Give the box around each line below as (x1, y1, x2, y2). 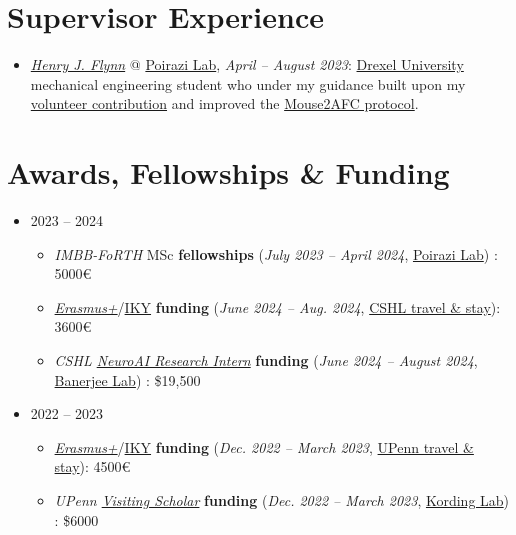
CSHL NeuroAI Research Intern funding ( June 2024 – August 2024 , (54, 350, 478, 370)
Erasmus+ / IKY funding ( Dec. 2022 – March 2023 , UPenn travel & (54, 436, 474, 457)
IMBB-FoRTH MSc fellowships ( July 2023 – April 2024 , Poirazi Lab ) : (54, 243, 498, 264)
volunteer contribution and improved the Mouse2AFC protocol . (30, 93, 419, 114)
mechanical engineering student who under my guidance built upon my (30, 73, 466, 94)
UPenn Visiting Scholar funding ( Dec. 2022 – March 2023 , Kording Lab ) (54, 489, 510, 510)
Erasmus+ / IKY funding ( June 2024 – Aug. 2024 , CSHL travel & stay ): (54, 296, 501, 317)
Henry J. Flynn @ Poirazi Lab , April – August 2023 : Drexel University (30, 54, 464, 75)
